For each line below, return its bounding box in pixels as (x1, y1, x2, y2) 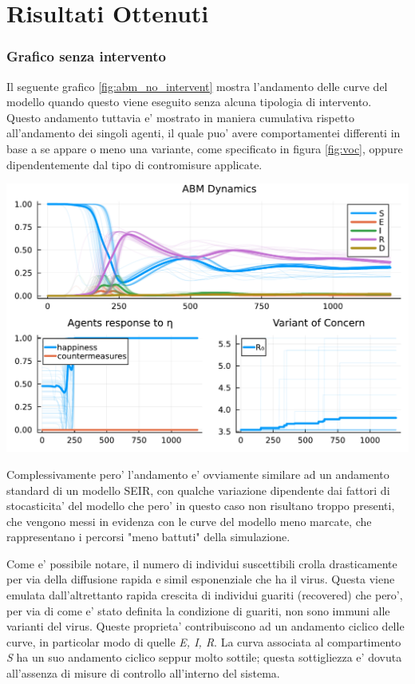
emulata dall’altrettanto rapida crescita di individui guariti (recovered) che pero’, (6, 587, 403, 603)
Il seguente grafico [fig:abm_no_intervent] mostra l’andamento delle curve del (6, 77, 388, 94)
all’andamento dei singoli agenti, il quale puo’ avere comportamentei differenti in (6, 125, 401, 141)
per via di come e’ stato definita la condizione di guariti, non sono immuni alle (6, 602, 390, 619)
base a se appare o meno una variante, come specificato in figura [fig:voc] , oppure (6, 140, 403, 156)
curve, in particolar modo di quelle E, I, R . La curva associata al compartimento (6, 633, 401, 650)
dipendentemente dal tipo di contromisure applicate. (6, 156, 263, 172)
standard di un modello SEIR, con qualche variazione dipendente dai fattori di (6, 481, 390, 498)
